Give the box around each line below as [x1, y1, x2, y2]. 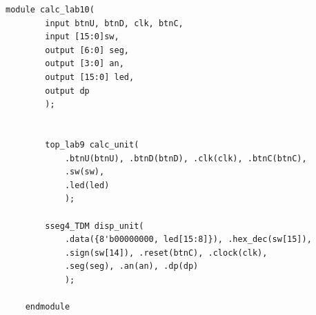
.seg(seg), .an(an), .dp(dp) [64, 261, 199, 272]
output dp [45, 85, 90, 96]
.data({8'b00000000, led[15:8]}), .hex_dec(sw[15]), [64, 234, 312, 245]
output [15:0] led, [45, 72, 135, 82]
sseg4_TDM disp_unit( [45, 221, 144, 231]
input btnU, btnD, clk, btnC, [45, 18, 184, 28]
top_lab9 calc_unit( [45, 139, 139, 150]
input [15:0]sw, [45, 32, 119, 42]
